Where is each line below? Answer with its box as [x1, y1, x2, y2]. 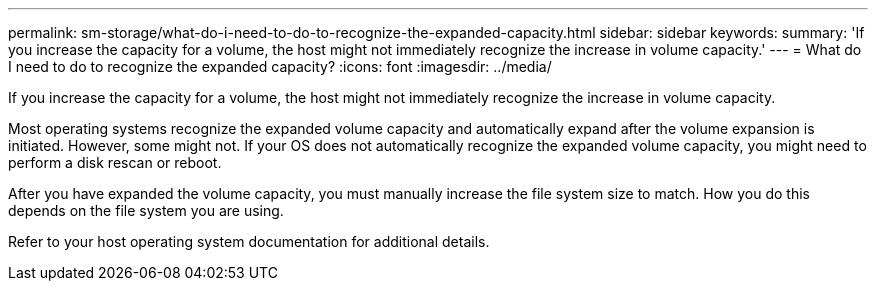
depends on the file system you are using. [8, 202, 284, 219]
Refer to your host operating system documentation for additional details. [8, 233, 490, 250]
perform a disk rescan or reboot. [8, 154, 222, 171]
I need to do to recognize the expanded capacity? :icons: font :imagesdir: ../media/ [8, 58, 552, 75]
